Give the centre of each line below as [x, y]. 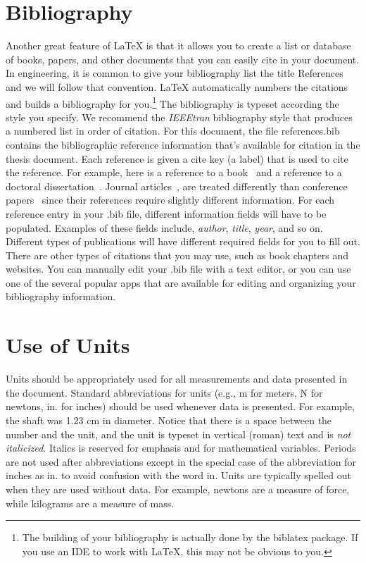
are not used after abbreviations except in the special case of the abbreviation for [181, 461]
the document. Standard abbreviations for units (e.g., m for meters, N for [164, 392]
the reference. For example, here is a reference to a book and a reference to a [174, 172]
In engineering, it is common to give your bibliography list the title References [175, 73]
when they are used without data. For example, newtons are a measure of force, [178, 489]
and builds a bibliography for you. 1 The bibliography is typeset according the [172, 102]
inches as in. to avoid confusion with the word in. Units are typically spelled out [178, 475]
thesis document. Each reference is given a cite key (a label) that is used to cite [177, 158]
